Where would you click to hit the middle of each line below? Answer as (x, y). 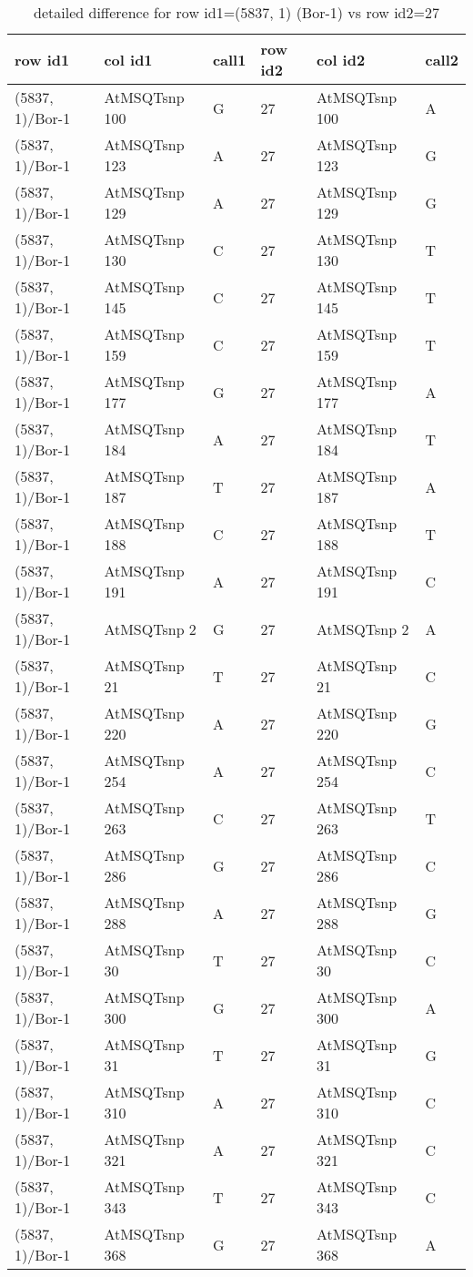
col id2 (341, 59)
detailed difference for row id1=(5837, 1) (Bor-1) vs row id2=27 (236, 12)
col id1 (128, 59)
